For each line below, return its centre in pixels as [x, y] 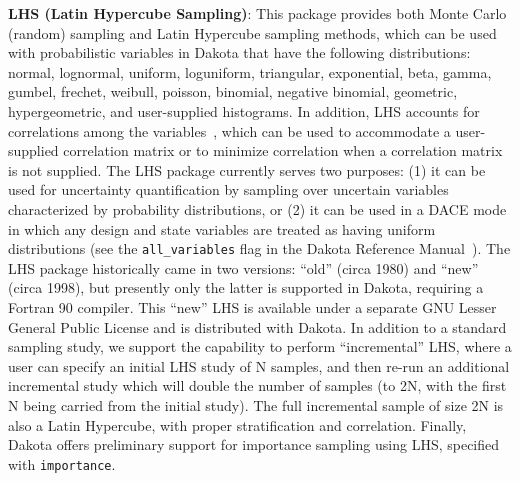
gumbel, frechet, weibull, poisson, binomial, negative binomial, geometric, [233, 91]
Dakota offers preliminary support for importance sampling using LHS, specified [254, 444]
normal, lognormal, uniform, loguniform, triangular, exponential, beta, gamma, [250, 71]
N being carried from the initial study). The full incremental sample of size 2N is [256, 404]
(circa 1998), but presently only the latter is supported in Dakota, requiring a [246, 287]
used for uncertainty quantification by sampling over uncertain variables [228, 189]
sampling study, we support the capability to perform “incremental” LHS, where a [260, 346]
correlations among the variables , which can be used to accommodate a [229, 130]
